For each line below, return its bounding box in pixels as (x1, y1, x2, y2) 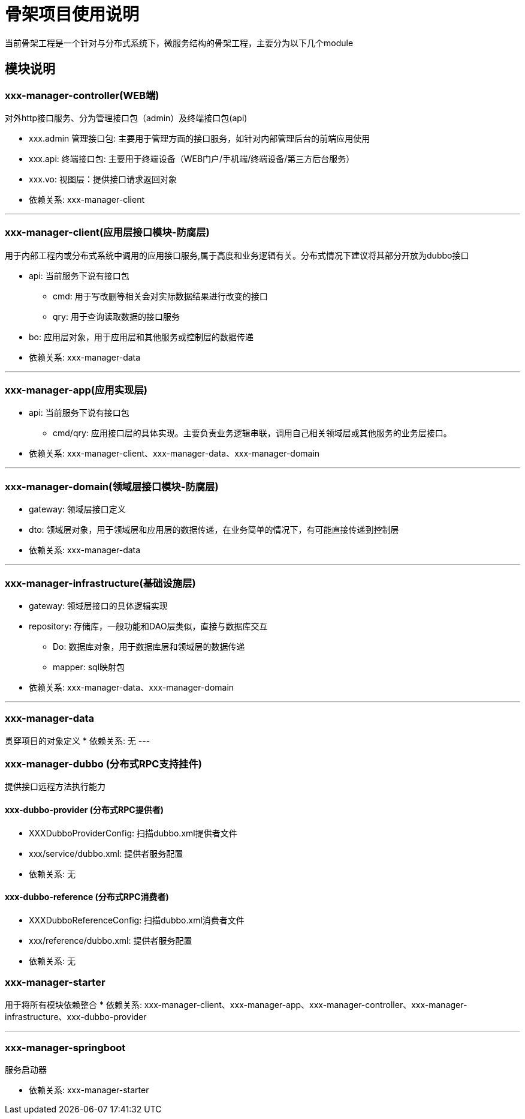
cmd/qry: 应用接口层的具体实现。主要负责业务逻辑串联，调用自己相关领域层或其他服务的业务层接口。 (53, 428, 452, 439)
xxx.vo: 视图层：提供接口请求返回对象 (29, 173, 177, 184)
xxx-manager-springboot (5, 1042, 126, 1054)
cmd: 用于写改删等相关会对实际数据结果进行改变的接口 (53, 290, 268, 301)
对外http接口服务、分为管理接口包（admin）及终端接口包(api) (5, 112, 248, 123)
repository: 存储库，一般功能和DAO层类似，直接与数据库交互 (29, 620, 268, 631)
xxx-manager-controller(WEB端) (5, 89, 159, 101)
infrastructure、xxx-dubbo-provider (5, 1011, 147, 1022)
